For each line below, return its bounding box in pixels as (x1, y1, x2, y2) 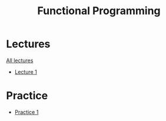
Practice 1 (14, 108, 39, 116)
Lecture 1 (14, 68, 37, 75)
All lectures (6, 57, 34, 64)
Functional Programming (37, 4, 161, 18)
